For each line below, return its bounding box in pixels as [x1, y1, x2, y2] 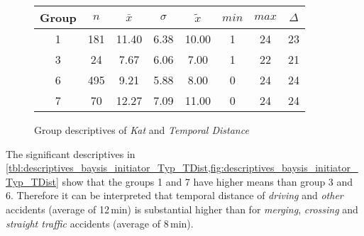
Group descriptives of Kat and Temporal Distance [34, 123, 249, 137]
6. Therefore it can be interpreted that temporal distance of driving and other [6, 188, 343, 203]
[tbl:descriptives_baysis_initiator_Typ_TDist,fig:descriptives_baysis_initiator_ [6, 160, 358, 175]
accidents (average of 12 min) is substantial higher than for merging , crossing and [6, 201, 358, 216]
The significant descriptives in [6, 146, 136, 161]
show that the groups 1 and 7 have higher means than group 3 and [62, 174, 353, 189]
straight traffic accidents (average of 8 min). [6, 215, 194, 230]
